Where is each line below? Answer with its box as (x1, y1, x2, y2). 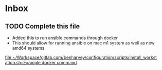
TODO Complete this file (5, 22, 80, 30)
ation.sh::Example (5, 60, 41, 65)
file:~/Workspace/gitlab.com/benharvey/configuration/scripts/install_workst (5, 55, 157, 60)
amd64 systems (12, 45, 45, 51)
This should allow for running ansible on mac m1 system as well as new (12, 40, 155, 46)
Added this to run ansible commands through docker (12, 35, 118, 41)
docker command (41, 60, 77, 65)
